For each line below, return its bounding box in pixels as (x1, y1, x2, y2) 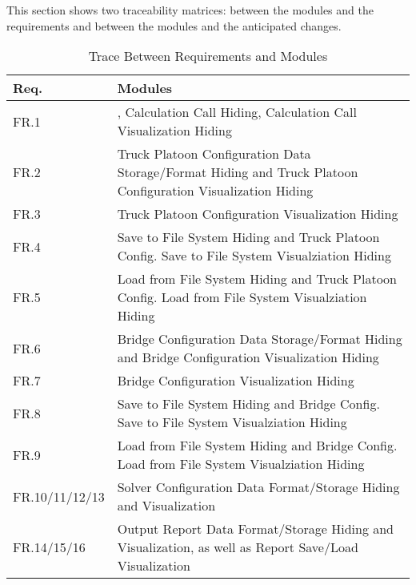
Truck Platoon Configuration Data (117, 144, 311, 163)
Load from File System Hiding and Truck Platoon (117, 269, 398, 288)
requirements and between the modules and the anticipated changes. (6, 17, 342, 34)
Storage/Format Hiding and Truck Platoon (117, 163, 358, 182)
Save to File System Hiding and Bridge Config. (117, 394, 380, 414)
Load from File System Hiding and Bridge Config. (117, 436, 398, 455)
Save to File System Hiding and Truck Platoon (117, 228, 380, 247)
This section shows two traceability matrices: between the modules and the (6, 2, 374, 18)
